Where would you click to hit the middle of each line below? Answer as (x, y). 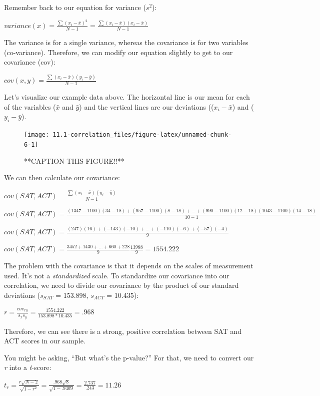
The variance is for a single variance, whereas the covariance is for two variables (126, 42)
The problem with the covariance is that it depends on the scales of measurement (129, 265)
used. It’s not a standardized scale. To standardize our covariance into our (117, 275)
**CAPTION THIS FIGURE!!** (74, 160)
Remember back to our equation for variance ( (75, 7)
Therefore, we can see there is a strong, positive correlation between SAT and (123, 331)
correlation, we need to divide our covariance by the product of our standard (121, 285)
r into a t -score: (28, 367)
